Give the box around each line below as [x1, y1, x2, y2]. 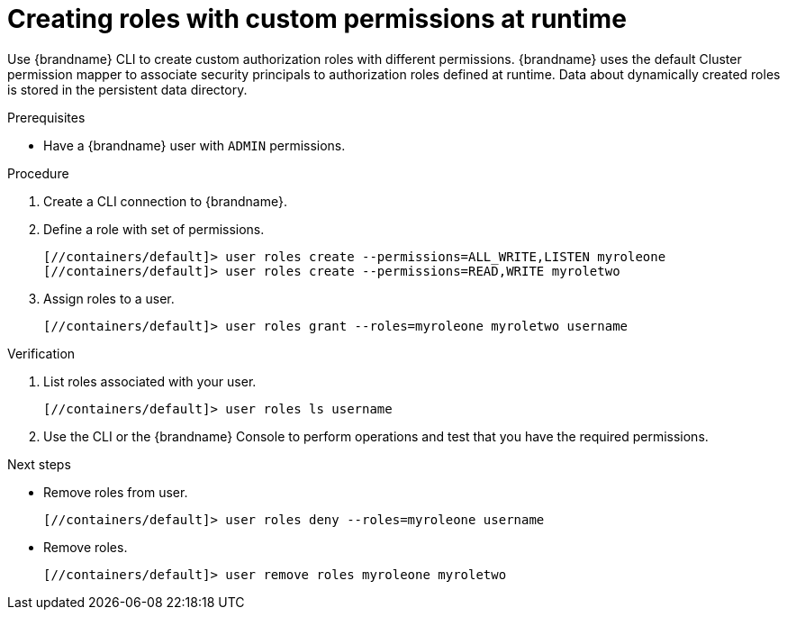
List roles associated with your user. [43, 373, 257, 389]
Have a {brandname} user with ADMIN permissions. [43, 137, 346, 153]
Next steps [7, 456, 71, 472]
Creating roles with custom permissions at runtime [7, 4, 627, 34]
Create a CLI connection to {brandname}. [43, 193, 287, 209]
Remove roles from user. [43, 484, 188, 500]
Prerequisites [7, 109, 86, 125]
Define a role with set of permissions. [43, 221, 265, 237]
